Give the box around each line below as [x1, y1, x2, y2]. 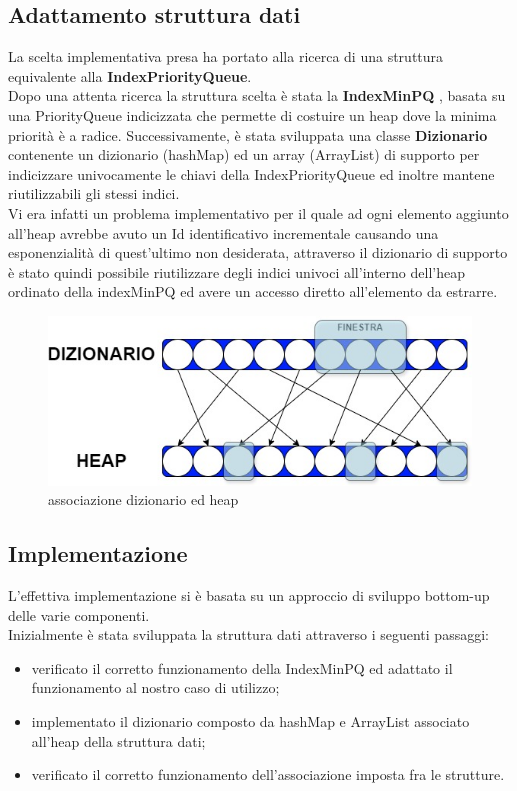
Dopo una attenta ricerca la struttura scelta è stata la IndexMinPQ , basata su [8, 85, 506, 106]
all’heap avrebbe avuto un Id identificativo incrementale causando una [8, 222, 439, 243]
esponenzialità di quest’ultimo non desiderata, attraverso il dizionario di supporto [8, 242, 508, 263]
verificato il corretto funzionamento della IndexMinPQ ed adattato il [31, 657, 453, 678]
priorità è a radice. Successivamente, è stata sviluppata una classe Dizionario [8, 124, 488, 145]
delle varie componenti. [8, 604, 150, 625]
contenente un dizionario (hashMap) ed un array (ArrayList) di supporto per [8, 144, 480, 165]
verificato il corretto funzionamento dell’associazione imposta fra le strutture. [31, 764, 505, 785]
